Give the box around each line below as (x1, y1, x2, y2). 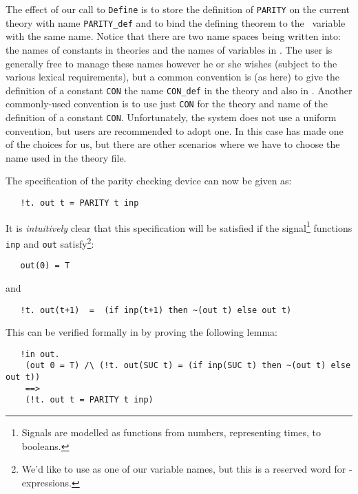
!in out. (20, 349, 60, 359)
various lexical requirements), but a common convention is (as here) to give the (6, 69, 339, 84)
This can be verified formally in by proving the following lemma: (6, 325, 277, 339)
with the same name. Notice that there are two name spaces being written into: (6, 29, 341, 43)
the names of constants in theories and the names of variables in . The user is (6, 42, 333, 56)
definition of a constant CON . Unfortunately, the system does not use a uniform (6, 110, 337, 124)
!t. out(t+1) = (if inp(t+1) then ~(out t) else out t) (20, 305, 292, 315)
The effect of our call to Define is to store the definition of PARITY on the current (6, 2, 350, 16)
